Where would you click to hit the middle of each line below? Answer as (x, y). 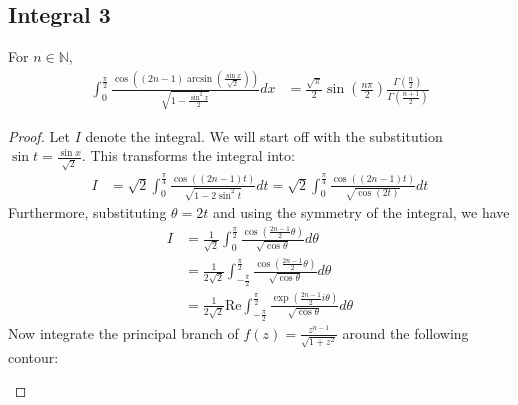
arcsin (200, 78)
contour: (33, 356)
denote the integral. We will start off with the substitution (264, 135)
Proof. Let (39, 135)
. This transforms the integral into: (188, 155)
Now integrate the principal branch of (123, 332)
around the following (405, 332)
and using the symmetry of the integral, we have (361, 212)
